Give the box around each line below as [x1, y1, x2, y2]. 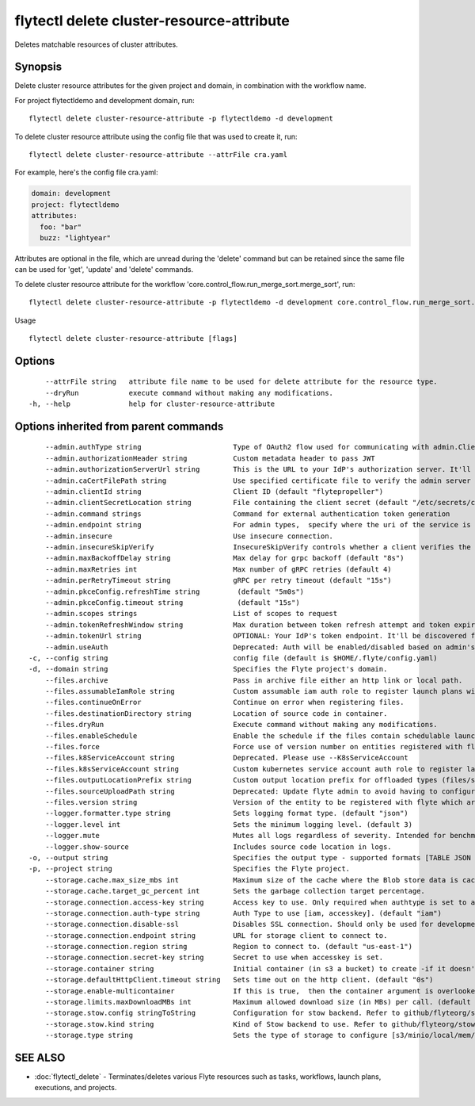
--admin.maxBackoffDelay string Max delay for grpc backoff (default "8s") [44, 553, 405, 563]
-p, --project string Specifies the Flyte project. [28, 864, 351, 874]
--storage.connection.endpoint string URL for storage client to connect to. [44, 931, 388, 940]
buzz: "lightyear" [40, 233, 111, 242]
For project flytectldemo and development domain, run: [14, 95, 196, 105]
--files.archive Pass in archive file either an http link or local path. [44, 675, 463, 685]
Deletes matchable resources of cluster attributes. [14, 40, 178, 49]
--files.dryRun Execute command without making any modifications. [44, 720, 439, 729]
